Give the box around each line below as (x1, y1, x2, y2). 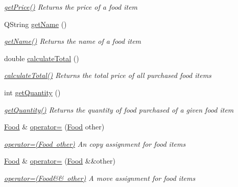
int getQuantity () (4, 87, 61, 97)
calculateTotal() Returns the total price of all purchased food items (4, 70, 211, 81)
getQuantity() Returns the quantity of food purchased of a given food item (4, 104, 234, 115)
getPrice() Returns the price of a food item (4, 2, 138, 12)
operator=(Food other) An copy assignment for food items (4, 138, 186, 149)
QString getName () (4, 18, 67, 29)
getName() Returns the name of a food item (4, 36, 141, 46)
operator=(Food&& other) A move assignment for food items (4, 172, 196, 183)
